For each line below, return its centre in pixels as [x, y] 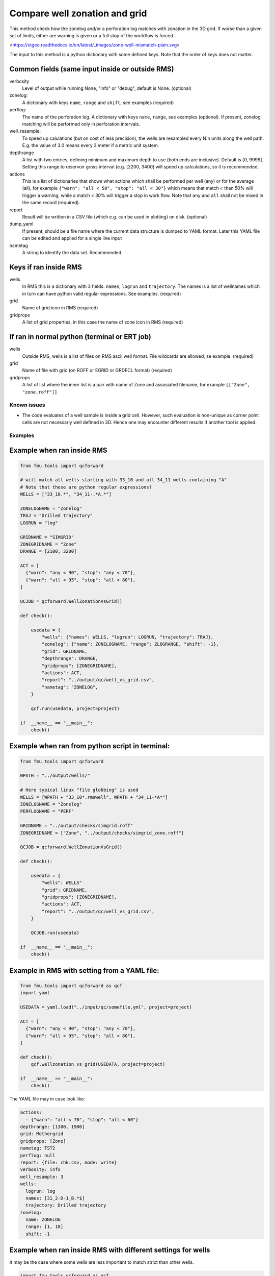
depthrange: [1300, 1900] [52, 1127]
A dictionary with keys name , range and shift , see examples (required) [98, 103]
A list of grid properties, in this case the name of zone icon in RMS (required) [103, 322]
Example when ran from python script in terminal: [90, 746]
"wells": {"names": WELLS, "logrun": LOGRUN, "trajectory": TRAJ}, [128, 637]
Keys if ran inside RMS [46, 267]
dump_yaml [21, 224]
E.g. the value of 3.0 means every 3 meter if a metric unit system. [91, 145]
